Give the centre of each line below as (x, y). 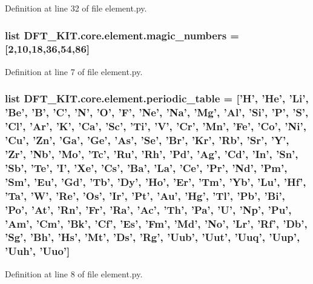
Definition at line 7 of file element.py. (74, 71)
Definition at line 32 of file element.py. (76, 8)
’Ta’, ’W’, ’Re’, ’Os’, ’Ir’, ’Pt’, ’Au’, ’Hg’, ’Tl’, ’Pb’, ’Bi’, (145, 195)
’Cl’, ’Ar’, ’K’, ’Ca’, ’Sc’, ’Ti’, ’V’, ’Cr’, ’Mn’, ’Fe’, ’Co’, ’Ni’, (156, 126)
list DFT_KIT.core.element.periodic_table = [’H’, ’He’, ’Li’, (157, 98)
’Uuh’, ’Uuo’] (38, 251)
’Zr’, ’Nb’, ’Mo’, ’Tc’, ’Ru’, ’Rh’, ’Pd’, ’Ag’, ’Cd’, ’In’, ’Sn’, (152, 154)
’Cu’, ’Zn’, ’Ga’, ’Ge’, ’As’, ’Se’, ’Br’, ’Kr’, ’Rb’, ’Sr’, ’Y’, (147, 140)
